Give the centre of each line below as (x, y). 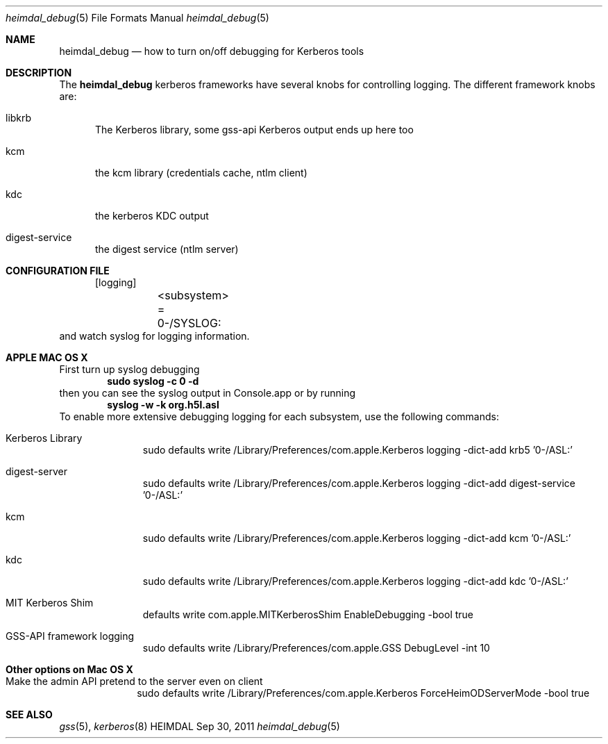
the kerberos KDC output (152, 216)
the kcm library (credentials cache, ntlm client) (201, 173)
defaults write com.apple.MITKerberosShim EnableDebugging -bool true (308, 614)
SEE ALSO (29, 714)
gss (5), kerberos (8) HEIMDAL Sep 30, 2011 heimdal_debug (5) (200, 726)
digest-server (36, 471)
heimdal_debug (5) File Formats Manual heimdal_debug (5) (137, 18)
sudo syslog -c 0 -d (153, 381)
